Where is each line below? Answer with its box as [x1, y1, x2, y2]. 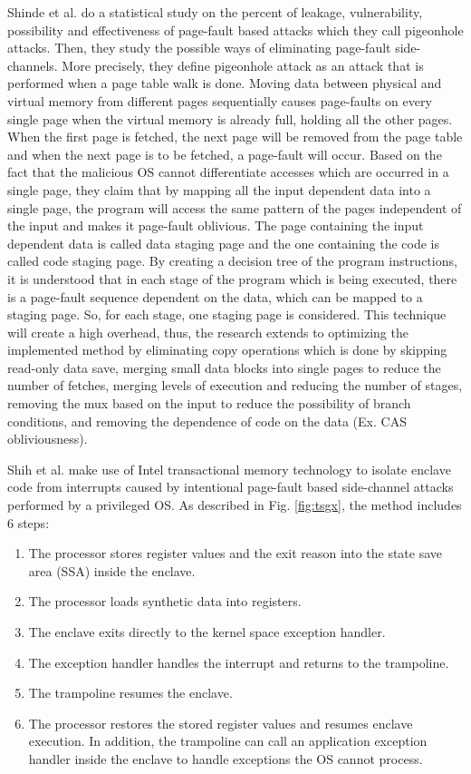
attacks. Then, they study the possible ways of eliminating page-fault [7, 38, 391, 57]
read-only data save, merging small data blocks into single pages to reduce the [7, 358, 441, 377]
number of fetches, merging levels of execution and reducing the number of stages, [7, 376, 463, 395]
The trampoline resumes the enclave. [28, 683, 233, 702]
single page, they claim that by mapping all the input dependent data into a [7, 180, 431, 199]
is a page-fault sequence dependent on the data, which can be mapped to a [7, 287, 423, 306]
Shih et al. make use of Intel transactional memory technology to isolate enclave [7, 459, 451, 478]
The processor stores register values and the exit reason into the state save [28, 544, 443, 563]
